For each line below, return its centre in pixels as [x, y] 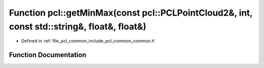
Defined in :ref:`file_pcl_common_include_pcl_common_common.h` [88, 41]
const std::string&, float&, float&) [78, 26]
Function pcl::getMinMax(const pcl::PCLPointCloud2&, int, [131, 13]
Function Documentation [48, 55]
